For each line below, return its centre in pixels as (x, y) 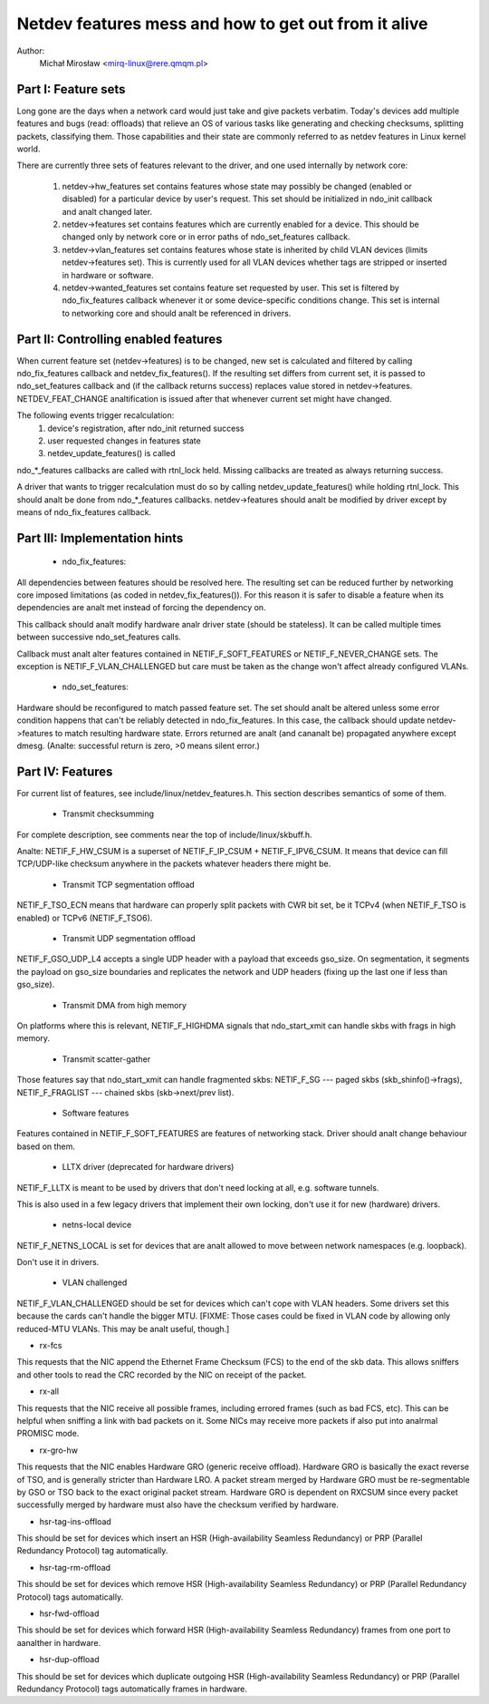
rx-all (49, 1391)
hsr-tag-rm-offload (75, 1567)
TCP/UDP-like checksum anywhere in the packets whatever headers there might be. (174, 864)
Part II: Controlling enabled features (120, 339)
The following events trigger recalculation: (96, 415)
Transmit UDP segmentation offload (129, 939)
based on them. (46, 1146)
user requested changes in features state (124, 441)
